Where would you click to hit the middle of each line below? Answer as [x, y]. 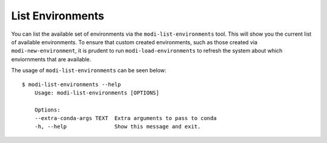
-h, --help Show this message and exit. [117, 127]
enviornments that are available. [51, 59]
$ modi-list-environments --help [71, 84]
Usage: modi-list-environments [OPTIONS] [97, 93]
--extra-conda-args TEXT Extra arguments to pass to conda [126, 118]
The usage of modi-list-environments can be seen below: [89, 70]
